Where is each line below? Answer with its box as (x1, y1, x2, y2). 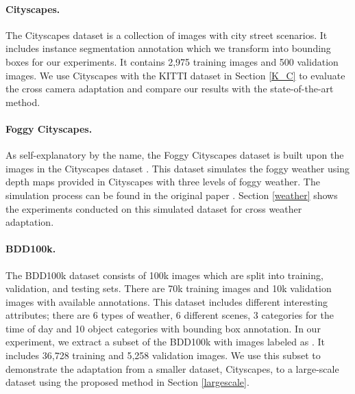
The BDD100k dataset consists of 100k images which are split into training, (5, 267, 323, 282)
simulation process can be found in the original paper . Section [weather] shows (5, 187, 338, 202)
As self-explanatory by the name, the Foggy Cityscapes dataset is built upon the (5, 148, 344, 162)
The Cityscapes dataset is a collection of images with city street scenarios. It (5, 27, 328, 42)
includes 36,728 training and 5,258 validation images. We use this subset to (5, 348, 321, 363)
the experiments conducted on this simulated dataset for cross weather (5, 201, 302, 215)
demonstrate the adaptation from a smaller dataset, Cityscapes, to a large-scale (5, 361, 339, 376)
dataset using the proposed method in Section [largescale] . (5, 375, 249, 389)
